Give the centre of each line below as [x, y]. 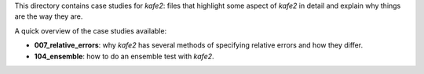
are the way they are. [49, 16]
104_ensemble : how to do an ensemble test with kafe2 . [124, 56]
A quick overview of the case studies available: [91, 30]
